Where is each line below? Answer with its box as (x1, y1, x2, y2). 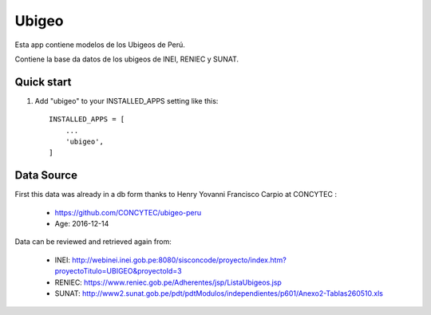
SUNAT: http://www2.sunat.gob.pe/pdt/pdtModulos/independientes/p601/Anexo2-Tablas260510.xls (54, 289, 383, 298)
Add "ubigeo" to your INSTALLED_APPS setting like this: (34, 96, 219, 105)
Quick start (14, 75, 72, 89)
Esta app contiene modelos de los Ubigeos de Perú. (14, 40, 185, 49)
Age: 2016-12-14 (54, 219, 109, 229)
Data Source (14, 168, 77, 183)
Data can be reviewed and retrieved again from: (14, 237, 172, 246)
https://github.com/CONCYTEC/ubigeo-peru (54, 207, 202, 217)
